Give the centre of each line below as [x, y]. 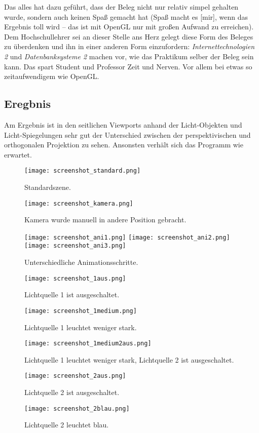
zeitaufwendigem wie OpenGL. [52, 76]
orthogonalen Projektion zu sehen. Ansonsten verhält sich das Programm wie [124, 145]
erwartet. [18, 154]
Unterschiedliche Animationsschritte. [81, 262]
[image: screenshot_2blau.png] [77, 408]
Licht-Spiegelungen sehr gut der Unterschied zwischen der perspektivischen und [127, 134]
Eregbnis [28, 104]
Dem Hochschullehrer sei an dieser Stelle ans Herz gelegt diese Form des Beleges [129, 36]
